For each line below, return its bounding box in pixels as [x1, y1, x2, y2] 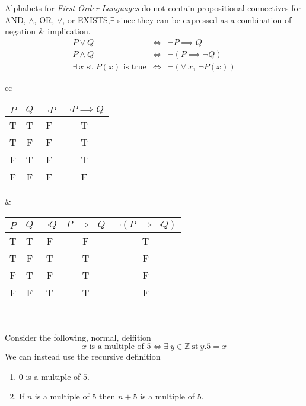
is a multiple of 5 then [34, 390, 116, 402]
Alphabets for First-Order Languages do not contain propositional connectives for [5, 2, 302, 14]
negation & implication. [5, 25, 91, 37]
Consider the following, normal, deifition [5, 331, 151, 343]
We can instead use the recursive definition [5, 350, 161, 363]
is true [123, 62, 146, 71]
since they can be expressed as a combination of [117, 13, 292, 26]
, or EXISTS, [62, 13, 110, 26]
